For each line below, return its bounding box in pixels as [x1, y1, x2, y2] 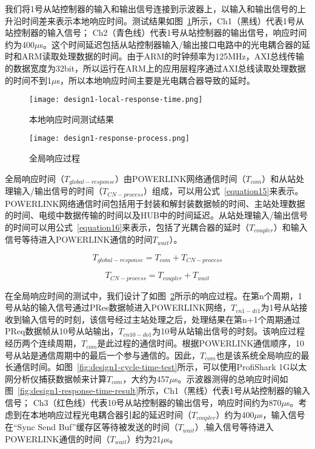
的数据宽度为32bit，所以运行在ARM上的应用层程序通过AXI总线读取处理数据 [5, 61, 306, 74]
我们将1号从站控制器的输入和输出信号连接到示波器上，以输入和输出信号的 [5, 2, 297, 15]
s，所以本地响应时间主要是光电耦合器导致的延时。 [56, 73, 255, 86]
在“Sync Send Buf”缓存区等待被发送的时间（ [5, 420, 178, 433]
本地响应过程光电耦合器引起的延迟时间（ [30, 408, 191, 420]
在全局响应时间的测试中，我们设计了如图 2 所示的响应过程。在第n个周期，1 [5, 289, 302, 302]
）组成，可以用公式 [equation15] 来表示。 [144, 184, 303, 197]
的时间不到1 [5, 73, 51, 86]
